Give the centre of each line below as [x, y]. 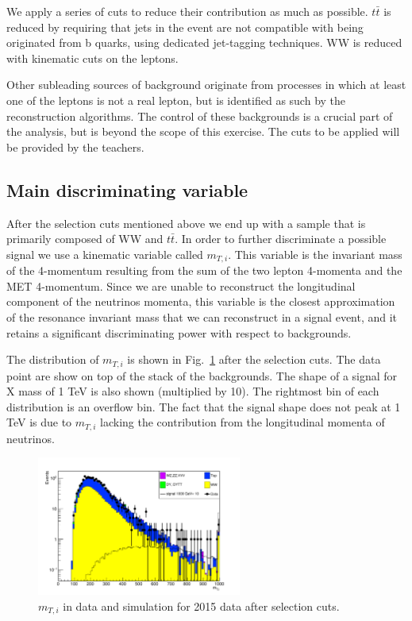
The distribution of [53, 359]
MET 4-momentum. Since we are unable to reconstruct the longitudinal [181, 285]
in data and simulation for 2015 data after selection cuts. [201, 606]
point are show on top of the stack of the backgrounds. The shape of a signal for [202, 375]
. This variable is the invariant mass [315, 254]
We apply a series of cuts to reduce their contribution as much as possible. [187, 11]
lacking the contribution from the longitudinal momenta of [243, 422]
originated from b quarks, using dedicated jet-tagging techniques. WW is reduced [204, 42]
